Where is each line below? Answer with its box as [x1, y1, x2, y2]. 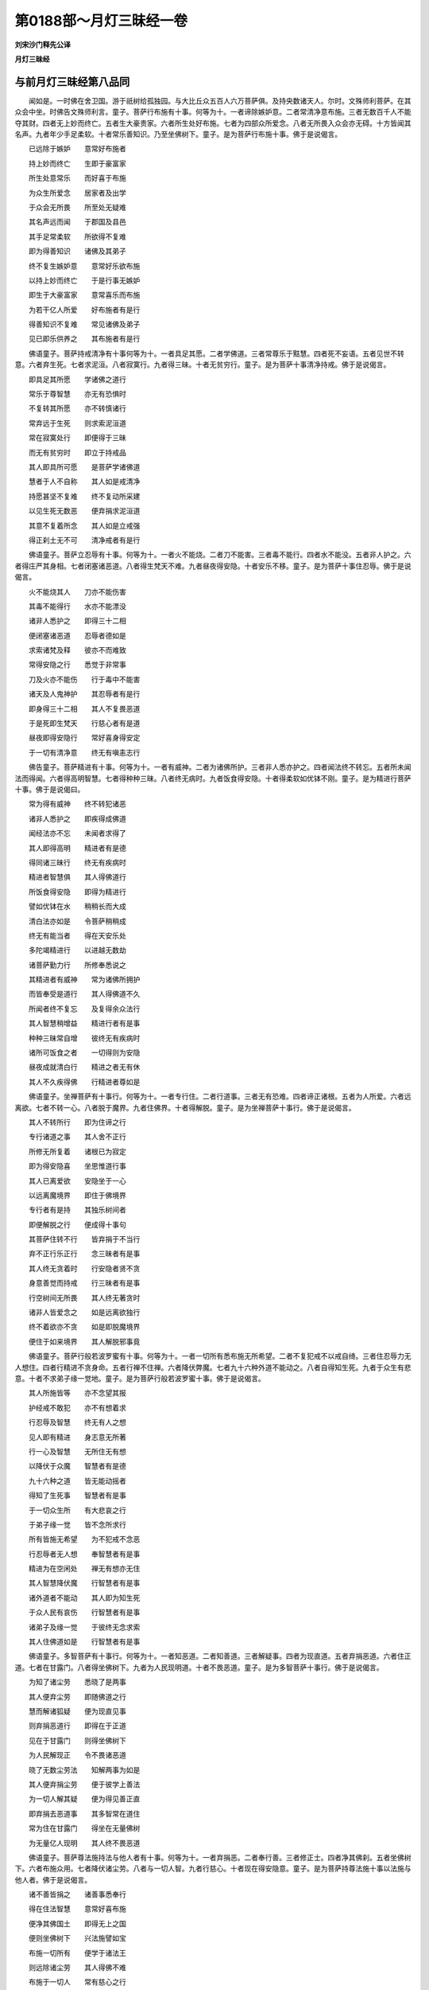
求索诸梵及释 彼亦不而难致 [28, 646, 126, 655]
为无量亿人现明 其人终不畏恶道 [28, 1838, 141, 1848]
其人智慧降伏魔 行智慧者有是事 [28, 1578, 141, 1588]
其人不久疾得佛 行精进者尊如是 [28, 1077, 141, 1087]
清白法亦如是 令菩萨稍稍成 [28, 916, 126, 926]
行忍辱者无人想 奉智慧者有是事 [28, 1549, 141, 1559]
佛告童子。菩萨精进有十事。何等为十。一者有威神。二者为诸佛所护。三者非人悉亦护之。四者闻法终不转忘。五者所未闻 [28, 763, 412, 772]
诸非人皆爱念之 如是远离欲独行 [28, 1308, 141, 1317]
